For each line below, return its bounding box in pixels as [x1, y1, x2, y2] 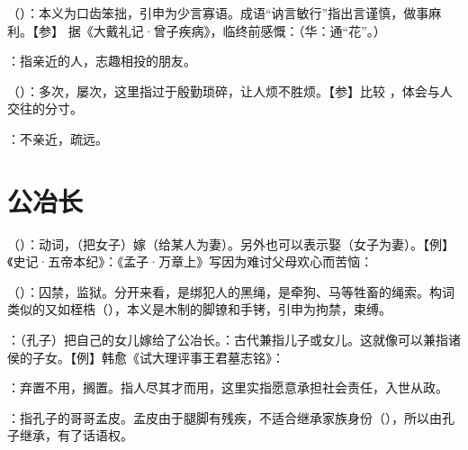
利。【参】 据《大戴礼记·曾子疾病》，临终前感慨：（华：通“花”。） [7, 21, 386, 40]
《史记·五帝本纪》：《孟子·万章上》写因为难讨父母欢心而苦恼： [7, 252, 373, 271]
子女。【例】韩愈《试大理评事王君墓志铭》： [31, 347, 284, 366]
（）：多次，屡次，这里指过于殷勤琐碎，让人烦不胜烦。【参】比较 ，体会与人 [7, 81, 453, 100]
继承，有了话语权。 [19, 426, 133, 445]
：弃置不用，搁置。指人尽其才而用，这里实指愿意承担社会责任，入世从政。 [7, 378, 448, 397]
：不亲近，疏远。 [7, 129, 108, 148]
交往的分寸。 [7, 99, 83, 118]
